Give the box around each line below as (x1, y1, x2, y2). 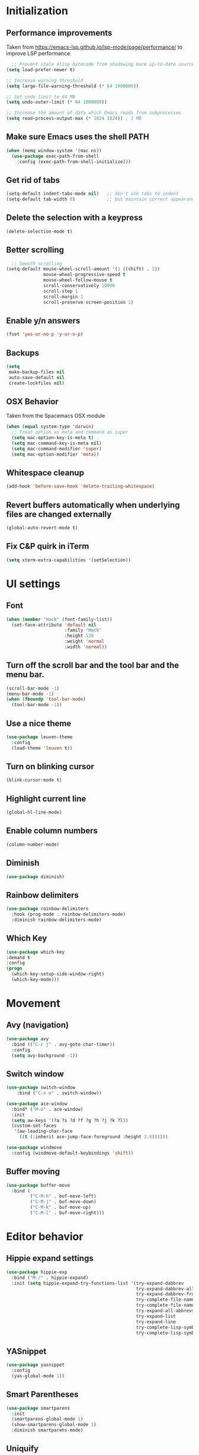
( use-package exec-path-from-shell (11, 153, 99, 159)
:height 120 (64, 633, 94, 639)
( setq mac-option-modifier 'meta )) (11, 451, 99, 458)
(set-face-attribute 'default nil (11, 622, 97, 628)
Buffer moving (6, 1167, 60, 1177)
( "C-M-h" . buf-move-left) (30, 1193, 97, 1199)
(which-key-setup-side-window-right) (11, 971, 105, 977)
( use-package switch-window (6, 1085, 76, 1091)
